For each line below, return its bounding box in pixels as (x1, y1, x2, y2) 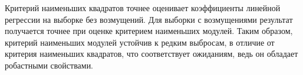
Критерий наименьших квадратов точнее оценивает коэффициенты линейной (5, 2, 281, 13)
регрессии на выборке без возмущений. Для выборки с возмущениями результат (5, 13, 293, 25)
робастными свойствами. (5, 59, 94, 71)
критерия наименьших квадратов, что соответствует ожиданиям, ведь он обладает (5, 47, 298, 60)
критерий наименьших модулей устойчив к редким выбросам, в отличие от (5, 36, 275, 48)
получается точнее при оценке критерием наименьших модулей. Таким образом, (5, 25, 293, 37)
